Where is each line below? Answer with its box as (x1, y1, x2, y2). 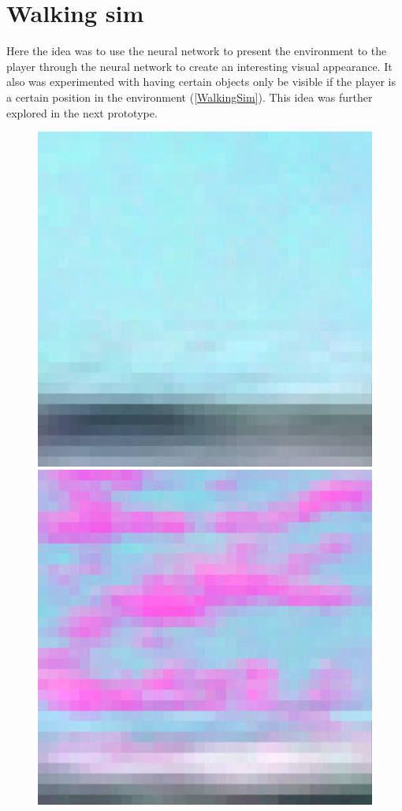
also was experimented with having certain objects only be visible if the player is (6, 73, 396, 90)
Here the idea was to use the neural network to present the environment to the (6, 43, 387, 59)
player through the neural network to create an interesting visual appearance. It (6, 58, 393, 74)
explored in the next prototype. (6, 104, 158, 121)
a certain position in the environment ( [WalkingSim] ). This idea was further (6, 88, 373, 105)
